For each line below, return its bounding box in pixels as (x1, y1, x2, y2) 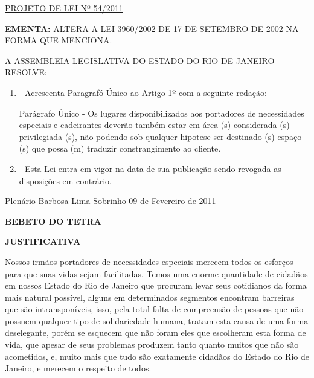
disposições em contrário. (19, 174, 112, 187)
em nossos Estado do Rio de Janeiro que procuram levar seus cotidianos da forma (5, 279, 307, 292)
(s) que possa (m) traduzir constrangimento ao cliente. (19, 142, 221, 155)
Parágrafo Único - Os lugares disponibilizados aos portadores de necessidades (19, 106, 304, 119)
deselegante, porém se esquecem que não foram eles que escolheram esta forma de (5, 326, 306, 339)
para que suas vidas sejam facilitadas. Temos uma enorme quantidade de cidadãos (5, 267, 308, 280)
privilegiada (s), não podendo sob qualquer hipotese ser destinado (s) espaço (19, 130, 302, 143)
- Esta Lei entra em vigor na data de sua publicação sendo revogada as (19, 162, 281, 175)
